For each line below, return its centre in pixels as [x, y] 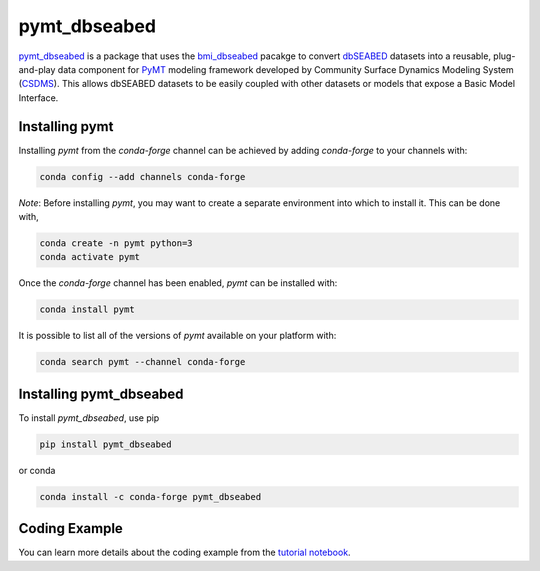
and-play [37, 69]
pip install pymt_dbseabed [105, 444]
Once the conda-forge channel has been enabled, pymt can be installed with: [178, 283]
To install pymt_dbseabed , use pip [89, 417]
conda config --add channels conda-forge [142, 176]
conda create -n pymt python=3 [116, 243]
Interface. [38, 97]
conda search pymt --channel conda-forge [142, 362]
